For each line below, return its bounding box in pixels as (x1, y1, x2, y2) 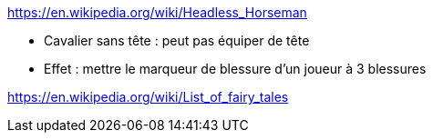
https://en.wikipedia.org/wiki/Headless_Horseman (7, 5, 307, 20)
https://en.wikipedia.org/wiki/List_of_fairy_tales (7, 89, 289, 105)
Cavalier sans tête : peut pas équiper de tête (44, 33, 310, 48)
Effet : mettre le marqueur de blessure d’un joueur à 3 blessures (44, 61, 427, 76)
